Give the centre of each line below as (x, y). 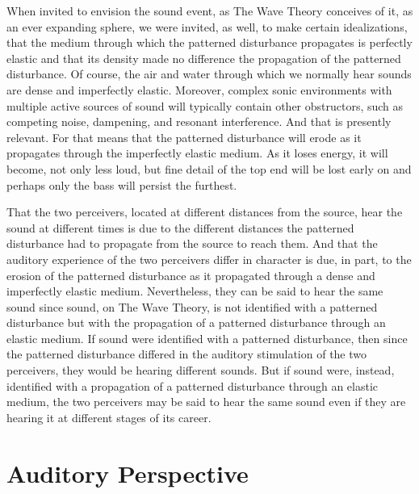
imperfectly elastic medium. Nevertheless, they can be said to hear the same (195, 291)
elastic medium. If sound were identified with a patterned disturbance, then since (207, 338)
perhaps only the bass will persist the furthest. (122, 184)
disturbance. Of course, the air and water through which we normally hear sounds (209, 74)
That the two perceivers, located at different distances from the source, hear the (205, 212)
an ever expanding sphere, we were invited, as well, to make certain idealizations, (207, 26)
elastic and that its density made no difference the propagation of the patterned (204, 58)
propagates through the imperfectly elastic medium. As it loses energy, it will (197, 153)
